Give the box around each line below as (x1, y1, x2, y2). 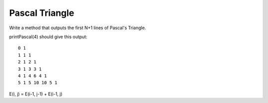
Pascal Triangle (9, 7, 74, 18)
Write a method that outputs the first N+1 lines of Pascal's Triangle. (9, 25, 146, 31)
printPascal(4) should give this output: (9, 34, 88, 40)
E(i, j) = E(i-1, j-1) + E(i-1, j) (9, 91, 63, 97)
